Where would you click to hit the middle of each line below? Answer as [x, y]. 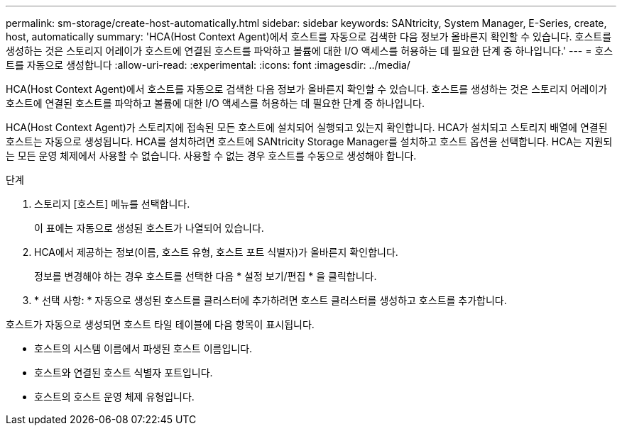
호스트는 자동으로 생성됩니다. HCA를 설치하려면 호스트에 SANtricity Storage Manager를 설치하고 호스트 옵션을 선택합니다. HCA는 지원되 [309, 141]
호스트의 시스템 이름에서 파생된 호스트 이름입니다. [143, 348]
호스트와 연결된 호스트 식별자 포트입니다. [124, 373]
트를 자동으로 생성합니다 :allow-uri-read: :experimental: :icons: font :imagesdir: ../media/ [208, 65]
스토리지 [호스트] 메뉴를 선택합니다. [112, 204]
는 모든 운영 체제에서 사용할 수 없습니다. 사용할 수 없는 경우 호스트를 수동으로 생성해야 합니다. [211, 156]
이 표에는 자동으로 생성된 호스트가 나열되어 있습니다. [149, 228]
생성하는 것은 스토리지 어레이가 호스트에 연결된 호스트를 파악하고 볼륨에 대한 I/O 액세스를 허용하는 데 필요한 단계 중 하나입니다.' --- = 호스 [310, 51]
